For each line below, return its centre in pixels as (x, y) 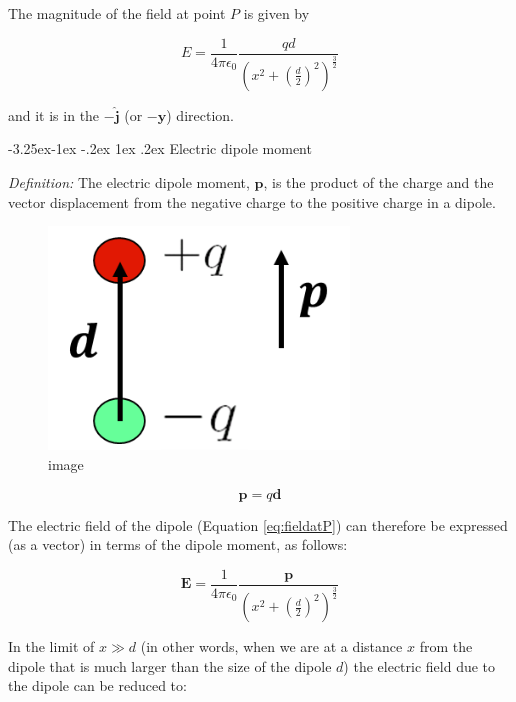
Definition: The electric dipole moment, (129, 182)
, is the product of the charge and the (378, 182)
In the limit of (51, 646)
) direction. (200, 114)
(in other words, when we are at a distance (271, 646)
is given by (276, 13)
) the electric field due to (419, 665)
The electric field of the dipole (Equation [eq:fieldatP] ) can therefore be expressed (258, 524)
